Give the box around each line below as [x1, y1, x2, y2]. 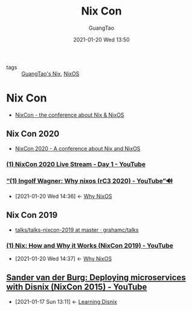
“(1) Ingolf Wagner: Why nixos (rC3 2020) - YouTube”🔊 [6, 177, 173, 185]
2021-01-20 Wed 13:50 [73, 36, 130, 43]
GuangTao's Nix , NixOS [21, 70, 80, 77]
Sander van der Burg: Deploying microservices [6, 272, 186, 283]
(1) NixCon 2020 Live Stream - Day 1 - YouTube [6, 160, 146, 168]
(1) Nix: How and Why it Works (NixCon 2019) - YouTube [6, 241, 174, 249]
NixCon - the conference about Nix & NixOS [14, 111, 125, 119]
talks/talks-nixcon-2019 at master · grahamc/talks [14, 226, 139, 234]
